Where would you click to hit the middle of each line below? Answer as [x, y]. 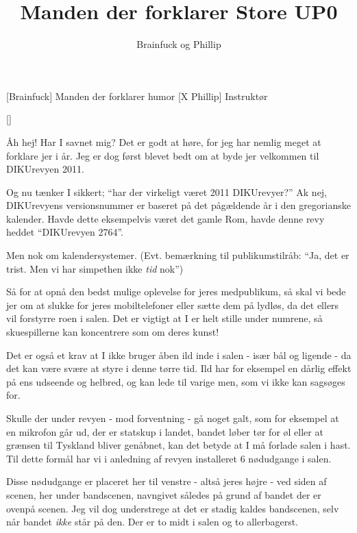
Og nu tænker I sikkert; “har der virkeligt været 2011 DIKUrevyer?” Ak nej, [167, 191]
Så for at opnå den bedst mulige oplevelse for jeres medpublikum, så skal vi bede [176, 292]
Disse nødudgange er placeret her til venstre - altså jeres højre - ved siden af [167, 481]
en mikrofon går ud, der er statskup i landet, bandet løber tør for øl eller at [165, 431]
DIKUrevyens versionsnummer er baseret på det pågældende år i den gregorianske [178, 205]
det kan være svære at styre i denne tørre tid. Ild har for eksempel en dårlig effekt [179, 368]
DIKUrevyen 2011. [45, 169]
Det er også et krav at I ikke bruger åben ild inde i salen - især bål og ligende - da [179, 355]
